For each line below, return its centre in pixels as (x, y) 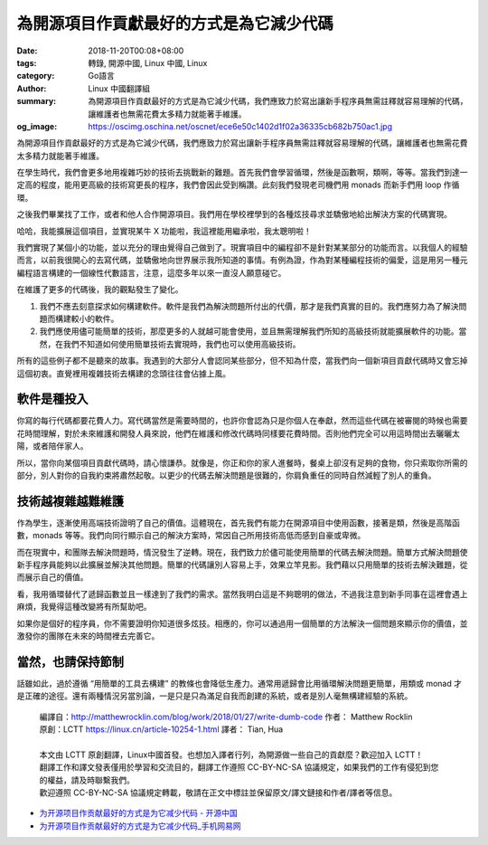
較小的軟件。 (95, 318)
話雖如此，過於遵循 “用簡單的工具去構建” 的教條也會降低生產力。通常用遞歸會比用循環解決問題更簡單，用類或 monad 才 (239, 683)
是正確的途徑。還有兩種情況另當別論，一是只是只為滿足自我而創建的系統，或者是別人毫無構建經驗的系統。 (215, 696)
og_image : (37, 126)
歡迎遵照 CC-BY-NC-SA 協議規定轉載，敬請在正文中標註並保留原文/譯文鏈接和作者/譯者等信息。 (218, 793)
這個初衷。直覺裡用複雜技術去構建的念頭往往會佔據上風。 (123, 373)
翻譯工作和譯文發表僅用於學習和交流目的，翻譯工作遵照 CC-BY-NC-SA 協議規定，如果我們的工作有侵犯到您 (239, 767)
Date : (27, 51)
